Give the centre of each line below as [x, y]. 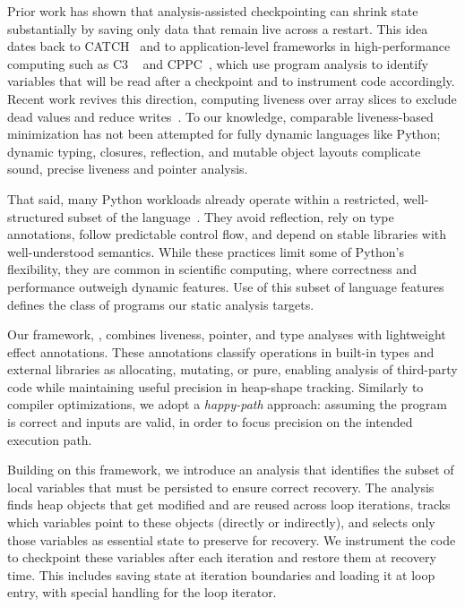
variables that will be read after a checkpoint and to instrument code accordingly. [231, 81]
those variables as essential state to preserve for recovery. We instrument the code [232, 539]
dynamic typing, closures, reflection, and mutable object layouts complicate [214, 151]
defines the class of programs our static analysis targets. [161, 304]
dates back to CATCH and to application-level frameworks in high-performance [229, 46]
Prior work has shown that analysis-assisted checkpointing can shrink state [213, 11]
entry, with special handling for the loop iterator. [142, 592]
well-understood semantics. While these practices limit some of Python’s [206, 251]
